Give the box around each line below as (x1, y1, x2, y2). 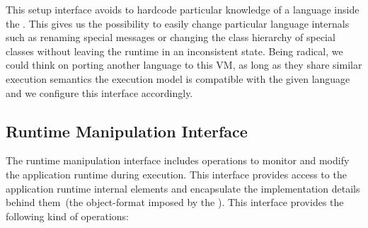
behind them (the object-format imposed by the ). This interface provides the (6, 195, 344, 210)
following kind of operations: (6, 208, 129, 223)
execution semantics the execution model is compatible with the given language (6, 71, 350, 86)
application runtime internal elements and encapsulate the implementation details (6, 181, 360, 195)
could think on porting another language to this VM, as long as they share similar (6, 57, 362, 72)
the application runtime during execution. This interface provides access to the (6, 166, 347, 181)
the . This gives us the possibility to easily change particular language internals (6, 16, 350, 30)
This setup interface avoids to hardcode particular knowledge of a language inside (6, 2, 360, 16)
